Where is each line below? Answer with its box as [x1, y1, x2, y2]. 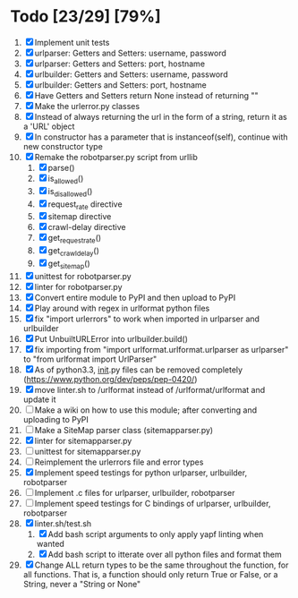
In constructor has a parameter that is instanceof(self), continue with [34, 132, 289, 142]
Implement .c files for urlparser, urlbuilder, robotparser [34, 487, 235, 498]
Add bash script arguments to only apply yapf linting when [47, 528, 264, 539]
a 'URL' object [22, 121, 75, 132]
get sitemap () [47, 258, 90, 270]
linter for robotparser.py [34, 281, 123, 292]
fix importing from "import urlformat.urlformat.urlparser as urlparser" [34, 344, 289, 355]
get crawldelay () [47, 245, 99, 258]
